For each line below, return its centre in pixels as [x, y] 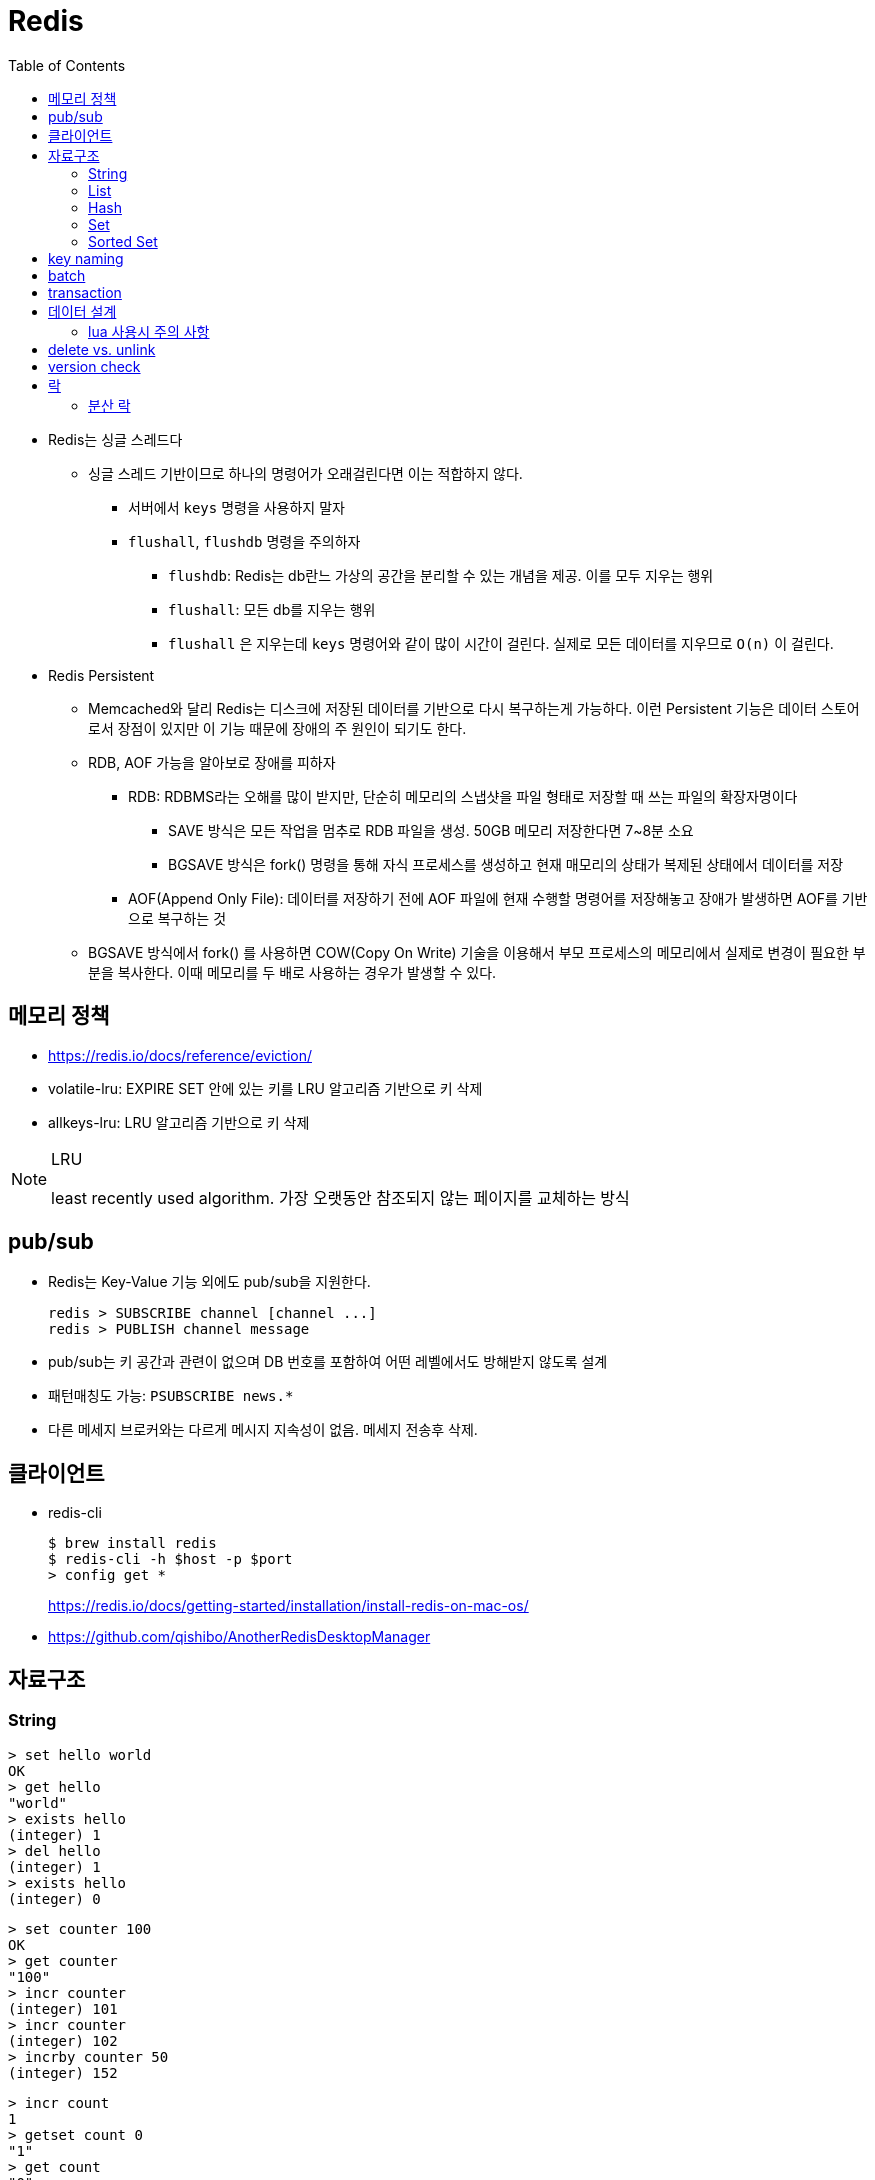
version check [94, 366]
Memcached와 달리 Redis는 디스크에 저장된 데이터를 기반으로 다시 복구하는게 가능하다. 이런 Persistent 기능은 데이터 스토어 [474, 708]
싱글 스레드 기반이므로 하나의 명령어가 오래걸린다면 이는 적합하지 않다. [305, 473]
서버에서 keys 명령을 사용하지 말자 [236, 507]
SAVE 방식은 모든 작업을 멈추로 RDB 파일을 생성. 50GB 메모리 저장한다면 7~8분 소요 [431, 830]
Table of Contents [67, 65]
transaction [85, 292]
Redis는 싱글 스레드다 [115, 439]
